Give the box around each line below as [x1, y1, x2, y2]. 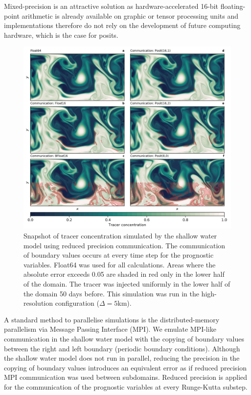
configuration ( [55, 298, 99, 308]
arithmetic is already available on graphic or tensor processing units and [22, 10, 238, 21]
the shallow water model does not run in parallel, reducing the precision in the [4, 353, 240, 363]
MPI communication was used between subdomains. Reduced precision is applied [4, 372, 248, 382]
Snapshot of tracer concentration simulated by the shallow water [23, 230, 217, 240]
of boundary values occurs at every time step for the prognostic [23, 250, 214, 260]
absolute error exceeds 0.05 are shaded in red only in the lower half [23, 269, 225, 279]
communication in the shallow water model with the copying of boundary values [4, 333, 245, 343]
